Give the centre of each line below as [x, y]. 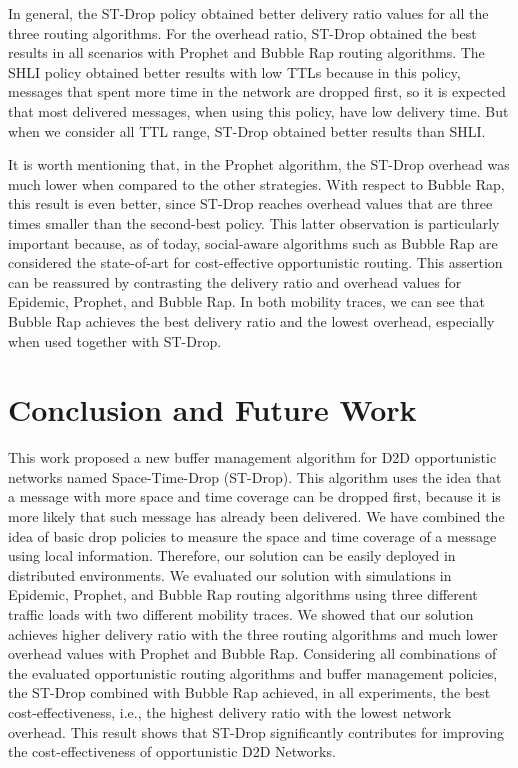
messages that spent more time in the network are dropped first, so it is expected [257, 91]
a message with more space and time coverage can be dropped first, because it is [254, 496]
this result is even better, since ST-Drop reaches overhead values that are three [250, 203]
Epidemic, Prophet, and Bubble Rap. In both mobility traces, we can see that [247, 301]
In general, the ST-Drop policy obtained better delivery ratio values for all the [248, 13]
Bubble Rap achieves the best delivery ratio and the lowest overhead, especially [251, 320]
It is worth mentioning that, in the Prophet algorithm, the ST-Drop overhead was [259, 164]
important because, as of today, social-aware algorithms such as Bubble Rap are [253, 242]
